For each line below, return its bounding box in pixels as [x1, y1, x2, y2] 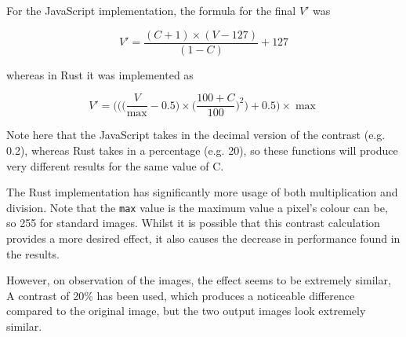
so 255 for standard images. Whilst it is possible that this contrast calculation [6, 214, 380, 231]
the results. [6, 245, 60, 262]
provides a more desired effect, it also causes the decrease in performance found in [6, 229, 401, 246]
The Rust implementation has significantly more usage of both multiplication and [6, 184, 398, 200]
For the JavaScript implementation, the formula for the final [6, 2, 296, 18]
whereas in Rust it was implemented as [6, 66, 194, 82]
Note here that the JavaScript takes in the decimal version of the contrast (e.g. [6, 126, 386, 143]
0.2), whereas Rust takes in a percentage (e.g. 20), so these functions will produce [6, 141, 398, 158]
